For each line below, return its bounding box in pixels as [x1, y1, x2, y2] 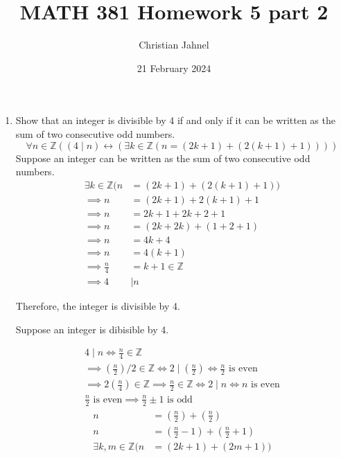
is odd [167, 394, 193, 405]
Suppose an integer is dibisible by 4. [15, 322, 169, 336]
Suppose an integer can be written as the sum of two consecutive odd [15, 150, 311, 165]
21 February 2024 [137, 60, 211, 75]
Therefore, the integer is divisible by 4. [15, 299, 180, 313]
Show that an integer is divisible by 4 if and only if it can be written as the [15, 113, 335, 127]
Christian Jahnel [139, 37, 209, 52]
